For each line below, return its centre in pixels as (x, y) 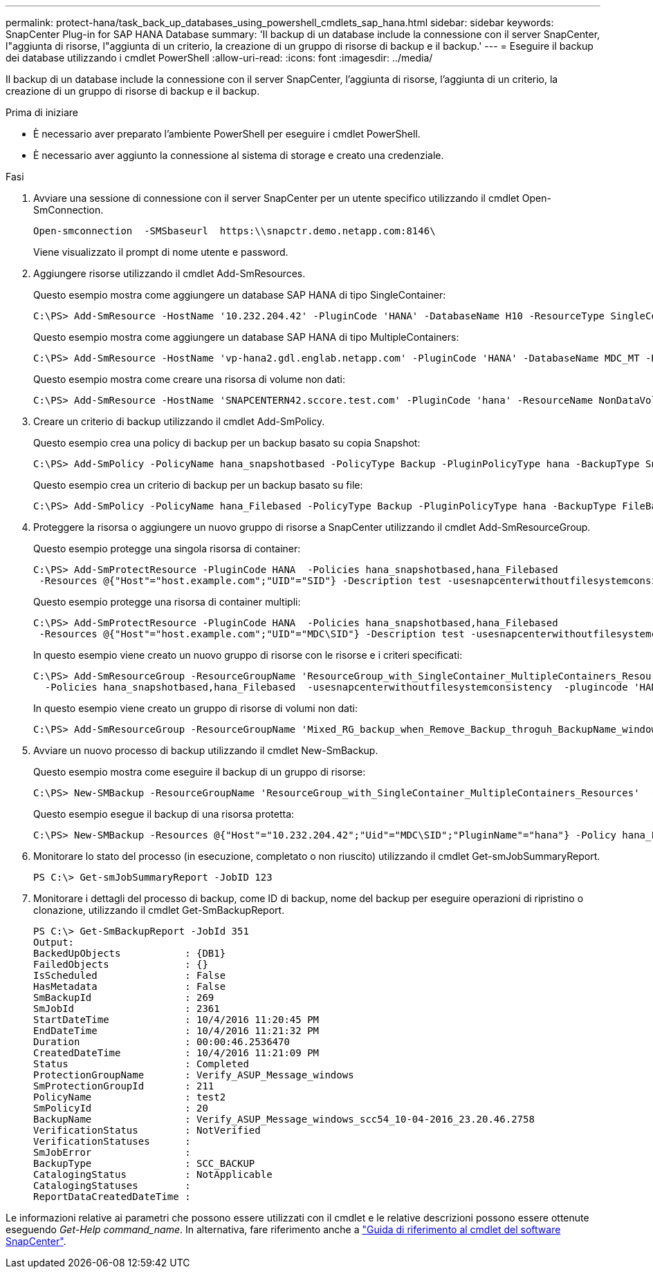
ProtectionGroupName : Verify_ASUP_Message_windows (194, 1075)
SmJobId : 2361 (127, 1009)
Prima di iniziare (42, 112)
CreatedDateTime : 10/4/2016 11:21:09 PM (176, 1053)
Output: (54, 942)
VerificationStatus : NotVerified (147, 1130)
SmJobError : (112, 1152)
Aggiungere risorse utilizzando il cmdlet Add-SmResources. (169, 273)
